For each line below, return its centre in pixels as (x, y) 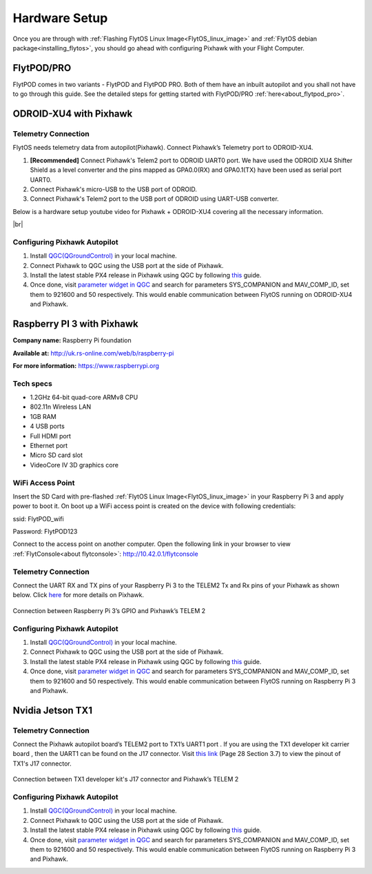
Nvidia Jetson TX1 (53, 710)
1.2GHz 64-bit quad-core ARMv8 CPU (84, 398)
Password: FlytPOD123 (45, 532)
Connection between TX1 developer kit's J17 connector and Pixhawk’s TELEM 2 (126, 779)
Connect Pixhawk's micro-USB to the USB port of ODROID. (114, 189)
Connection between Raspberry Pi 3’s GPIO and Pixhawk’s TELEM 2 (109, 610)
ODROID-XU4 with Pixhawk (73, 114)
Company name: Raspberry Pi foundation (72, 340)
